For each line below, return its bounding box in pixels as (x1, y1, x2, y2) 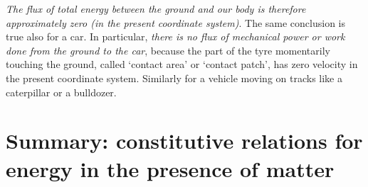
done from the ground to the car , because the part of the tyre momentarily (6, 42, 330, 57)
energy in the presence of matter (6, 154, 335, 183)
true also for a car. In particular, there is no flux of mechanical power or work (6, 29, 345, 44)
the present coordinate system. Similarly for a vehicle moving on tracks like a (6, 70, 342, 85)
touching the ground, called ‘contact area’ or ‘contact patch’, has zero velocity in (6, 57, 358, 72)
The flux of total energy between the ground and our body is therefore (6, 1, 306, 16)
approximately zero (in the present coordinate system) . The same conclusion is (6, 15, 346, 30)
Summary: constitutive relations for (6, 126, 363, 155)
